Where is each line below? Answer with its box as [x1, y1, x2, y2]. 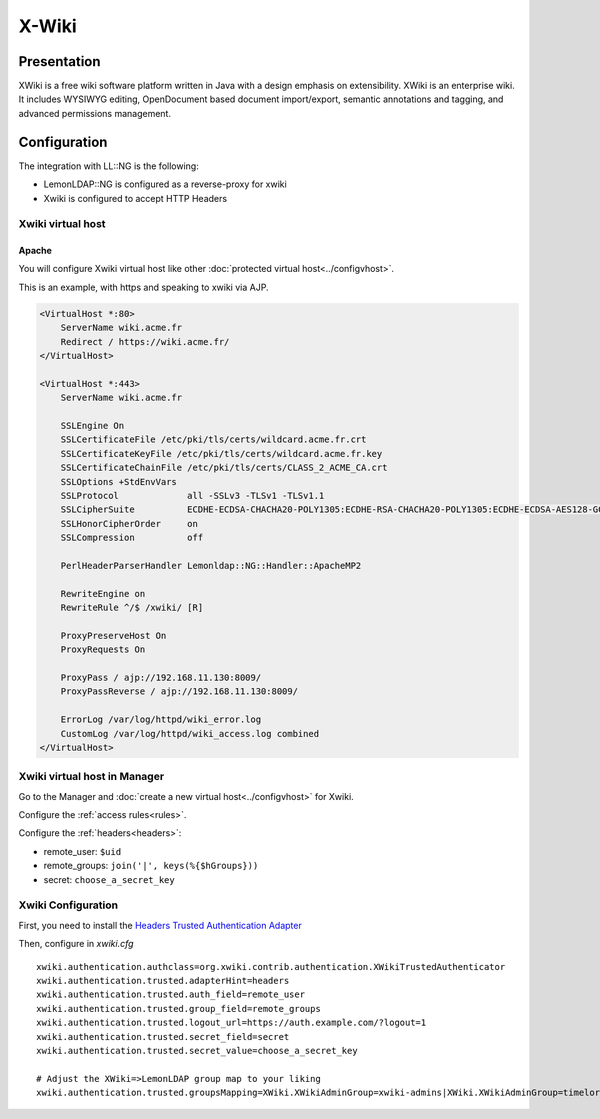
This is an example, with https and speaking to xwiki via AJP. [18, 281, 269, 293]
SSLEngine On [60, 420, 125, 431]
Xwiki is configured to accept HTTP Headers [43, 192, 228, 204]
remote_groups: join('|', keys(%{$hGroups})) [43, 860, 259, 872]
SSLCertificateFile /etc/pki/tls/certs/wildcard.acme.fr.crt [60, 434, 367, 445]
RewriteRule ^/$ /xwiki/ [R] [60, 602, 204, 614]
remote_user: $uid [43, 845, 122, 857]
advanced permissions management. [18, 107, 172, 119]
